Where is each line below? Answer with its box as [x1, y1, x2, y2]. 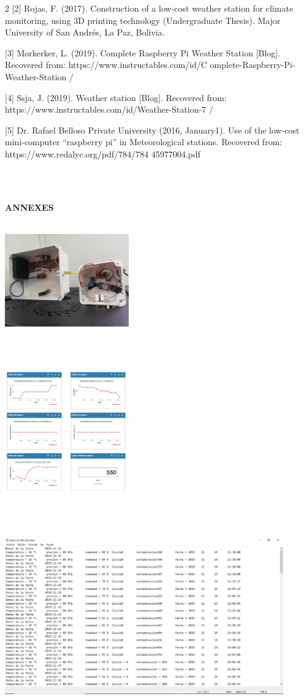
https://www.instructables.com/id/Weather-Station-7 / [5, 103, 213, 116]
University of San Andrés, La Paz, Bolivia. [5, 26, 165, 39]
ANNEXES [5, 200, 54, 213]
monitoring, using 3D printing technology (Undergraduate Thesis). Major [5, 13, 281, 26]
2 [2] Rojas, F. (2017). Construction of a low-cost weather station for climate [5, 2, 294, 14]
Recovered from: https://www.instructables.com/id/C [5, 58, 207, 71]
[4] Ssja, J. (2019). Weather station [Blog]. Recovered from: [5, 91, 227, 104]
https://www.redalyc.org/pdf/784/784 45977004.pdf [5, 147, 201, 160]
